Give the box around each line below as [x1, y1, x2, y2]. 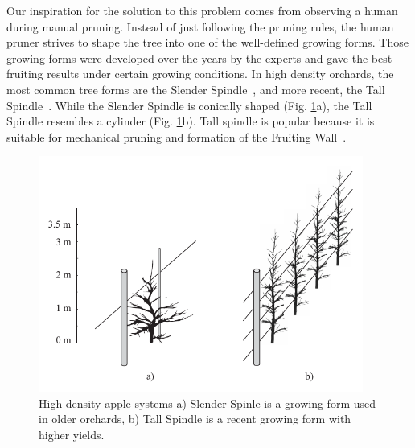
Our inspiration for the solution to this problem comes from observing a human [6, 2, 398, 18]
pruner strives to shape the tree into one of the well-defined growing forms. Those [6, 34, 409, 51]
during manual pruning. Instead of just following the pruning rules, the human [6, 18, 394, 35]
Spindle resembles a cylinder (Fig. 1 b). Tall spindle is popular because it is [6, 113, 375, 129]
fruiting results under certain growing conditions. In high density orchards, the [6, 65, 394, 82]
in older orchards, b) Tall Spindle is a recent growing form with [39, 410, 351, 427]
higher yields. [39, 425, 105, 442]
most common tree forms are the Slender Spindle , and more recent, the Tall [6, 80, 385, 97]
